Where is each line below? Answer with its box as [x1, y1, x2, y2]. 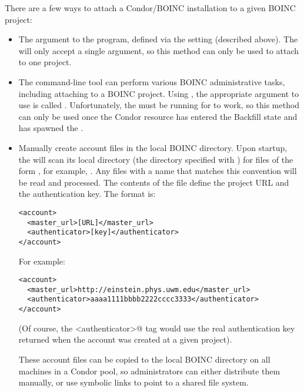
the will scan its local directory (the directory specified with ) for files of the [18, 153, 293, 165]
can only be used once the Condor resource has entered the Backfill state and [18, 110, 298, 122]
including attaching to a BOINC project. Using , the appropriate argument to [18, 87, 299, 99]
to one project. [18, 56, 72, 68]
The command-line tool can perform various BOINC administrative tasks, [18, 75, 285, 88]
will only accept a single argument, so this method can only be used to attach [18, 44, 299, 56]
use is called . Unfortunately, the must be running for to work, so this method [18, 99, 300, 111]
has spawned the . [18, 122, 83, 134]
